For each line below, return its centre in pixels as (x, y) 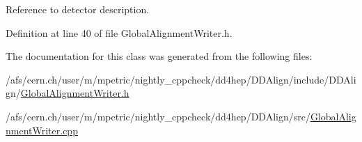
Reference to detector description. (78, 9)
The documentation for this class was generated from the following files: (159, 56)
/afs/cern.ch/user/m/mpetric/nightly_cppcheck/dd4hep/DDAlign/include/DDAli (181, 79)
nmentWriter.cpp (42, 130)
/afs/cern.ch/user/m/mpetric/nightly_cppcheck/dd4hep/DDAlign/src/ (158, 116)
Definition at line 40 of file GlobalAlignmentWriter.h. (119, 32)
